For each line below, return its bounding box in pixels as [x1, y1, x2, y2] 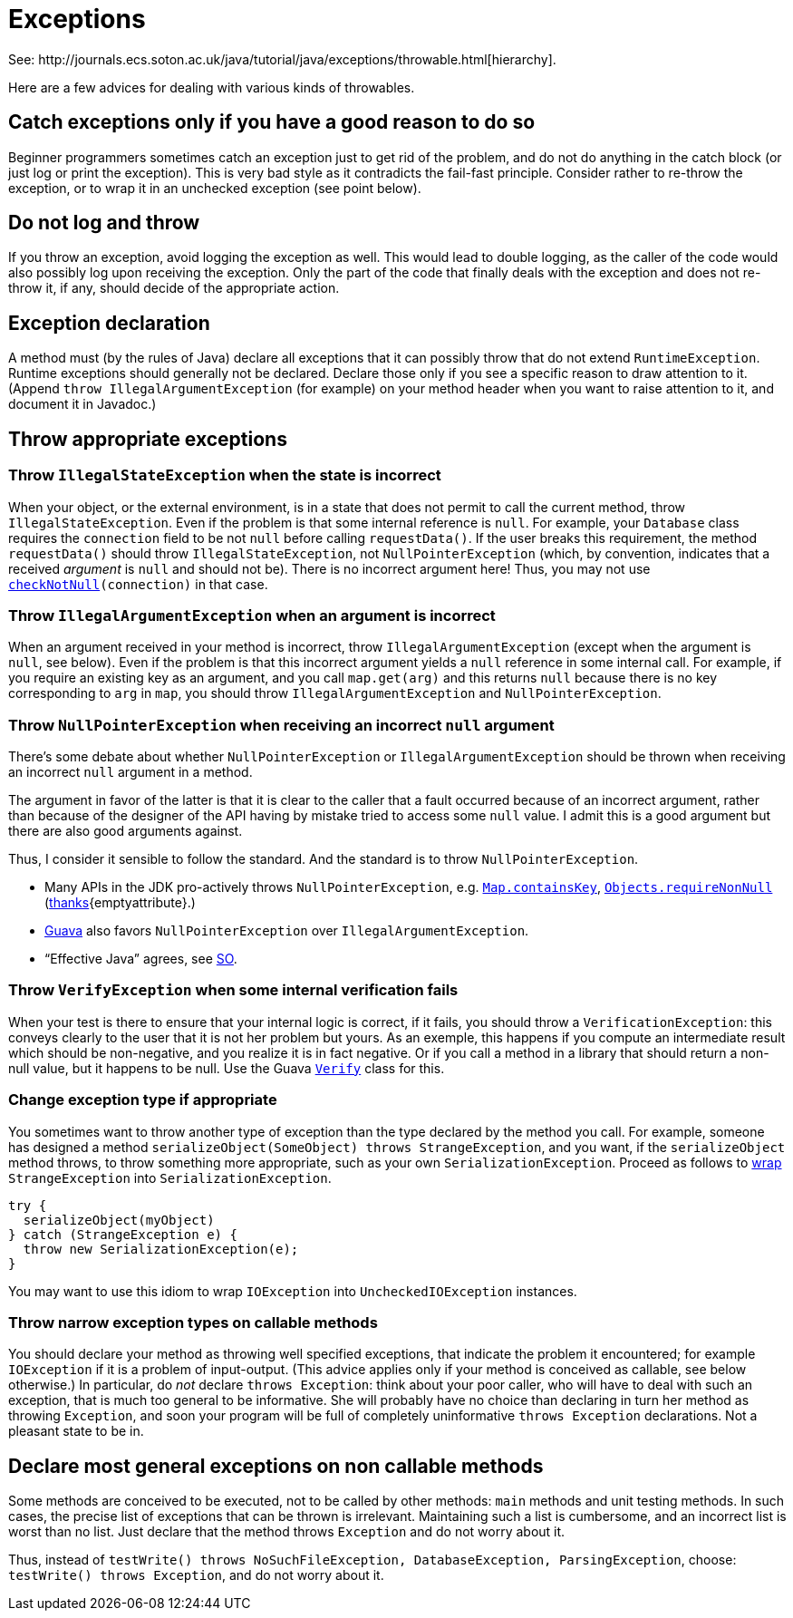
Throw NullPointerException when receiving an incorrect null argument [8, 715, 555, 734]
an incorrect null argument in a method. [8, 764, 253, 780]
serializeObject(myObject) [23, 1212, 215, 1227]
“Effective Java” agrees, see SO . [44, 951, 237, 966]
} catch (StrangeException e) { [8, 1226, 237, 1242]
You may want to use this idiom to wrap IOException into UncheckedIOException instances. [8, 1283, 577, 1299]
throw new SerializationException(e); [23, 1241, 299, 1256]
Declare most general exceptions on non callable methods [8, 1454, 544, 1478]
